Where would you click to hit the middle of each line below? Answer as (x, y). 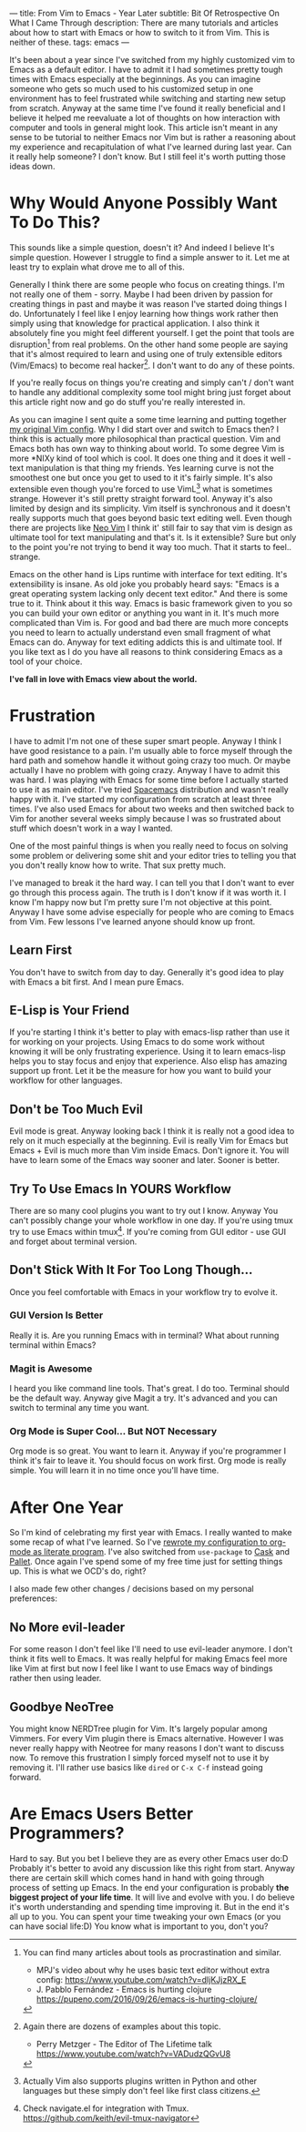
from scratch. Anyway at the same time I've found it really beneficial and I (148, 108)
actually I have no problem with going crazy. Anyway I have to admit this (145, 770)
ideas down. (32, 166)
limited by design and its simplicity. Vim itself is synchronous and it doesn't (150, 508)
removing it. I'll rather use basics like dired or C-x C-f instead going (137, 1768)
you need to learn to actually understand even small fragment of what (140, 632)
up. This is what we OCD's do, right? (78, 1571)
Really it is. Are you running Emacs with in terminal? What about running (144, 1335)
